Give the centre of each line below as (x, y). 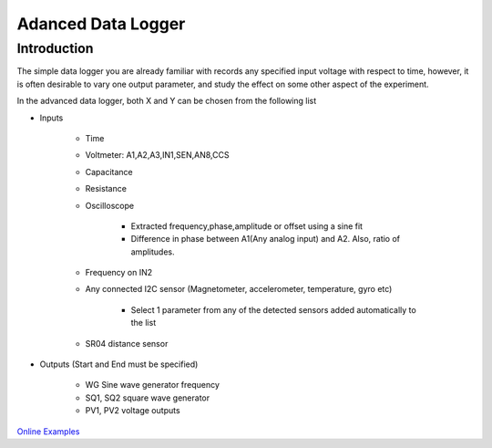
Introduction (55, 48)
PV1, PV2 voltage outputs (133, 411)
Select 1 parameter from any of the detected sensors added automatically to (273, 309)
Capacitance (109, 172)
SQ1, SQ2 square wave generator (147, 398)
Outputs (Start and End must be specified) (119, 364)
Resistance (106, 189)
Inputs (51, 118)
